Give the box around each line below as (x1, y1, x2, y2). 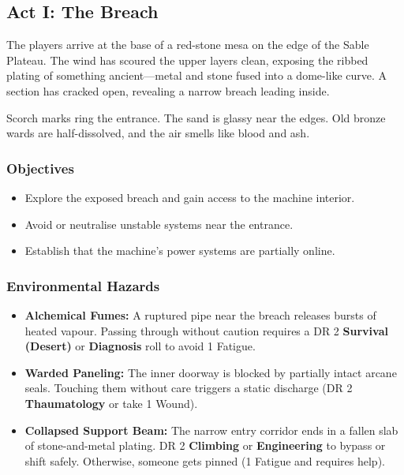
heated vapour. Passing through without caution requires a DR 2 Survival (24, 322, 388, 338)
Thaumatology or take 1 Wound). (24, 395, 198, 411)
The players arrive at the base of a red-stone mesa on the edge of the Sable (6, 36, 369, 53)
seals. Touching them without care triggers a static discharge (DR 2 (24, 380, 353, 396)
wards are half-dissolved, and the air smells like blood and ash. (6, 125, 310, 141)
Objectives (6, 158, 74, 178)
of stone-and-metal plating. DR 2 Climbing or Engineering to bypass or (24, 437, 386, 454)
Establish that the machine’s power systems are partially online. (24, 242, 335, 259)
